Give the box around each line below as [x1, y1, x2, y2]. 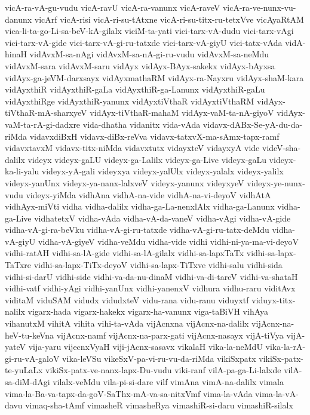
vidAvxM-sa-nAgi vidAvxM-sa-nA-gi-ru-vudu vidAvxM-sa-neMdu [29, 48, 269, 60]
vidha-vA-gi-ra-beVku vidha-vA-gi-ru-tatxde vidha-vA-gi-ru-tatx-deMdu [5, 223, 269, 236]
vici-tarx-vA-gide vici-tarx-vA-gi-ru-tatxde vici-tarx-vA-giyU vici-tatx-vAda [5, 36, 283, 48]
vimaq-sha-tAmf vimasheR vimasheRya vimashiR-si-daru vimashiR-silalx [25, 399, 293, 411]
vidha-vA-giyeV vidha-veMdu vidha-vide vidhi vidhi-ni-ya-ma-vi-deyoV [38, 235, 299, 247]
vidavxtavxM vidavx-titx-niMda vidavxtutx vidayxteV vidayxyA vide [5, 142, 260, 154]
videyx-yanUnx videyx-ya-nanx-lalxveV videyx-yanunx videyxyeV [5, 176, 244, 189]
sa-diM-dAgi [5, 376, 50, 388]
